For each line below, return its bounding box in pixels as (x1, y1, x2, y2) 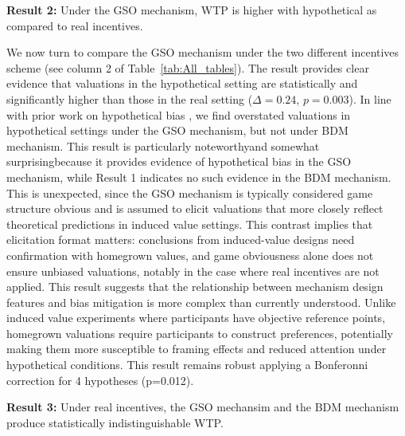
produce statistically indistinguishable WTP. (6, 414, 224, 430)
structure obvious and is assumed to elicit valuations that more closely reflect (6, 200, 384, 217)
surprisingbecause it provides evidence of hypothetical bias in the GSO (6, 153, 352, 170)
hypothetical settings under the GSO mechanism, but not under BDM (6, 122, 349, 139)
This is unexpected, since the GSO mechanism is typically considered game (6, 184, 373, 201)
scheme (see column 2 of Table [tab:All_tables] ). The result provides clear (6, 59, 369, 76)
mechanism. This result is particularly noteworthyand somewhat (6, 137, 320, 154)
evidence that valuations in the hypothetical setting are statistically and (6, 75, 358, 92)
